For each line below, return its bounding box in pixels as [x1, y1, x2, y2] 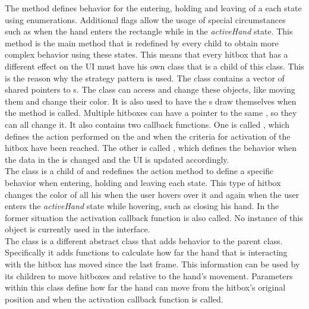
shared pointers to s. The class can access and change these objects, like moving [5, 83, 295, 96]
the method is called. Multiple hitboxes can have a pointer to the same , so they [5, 106, 297, 119]
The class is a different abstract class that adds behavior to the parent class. [5, 234, 283, 247]
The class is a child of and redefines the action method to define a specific [5, 165, 274, 177]
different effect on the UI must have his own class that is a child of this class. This [5, 59, 304, 72]
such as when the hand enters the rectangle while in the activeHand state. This [5, 25, 293, 37]
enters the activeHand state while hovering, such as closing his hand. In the [5, 200, 279, 212]
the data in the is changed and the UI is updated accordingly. [5, 153, 229, 165]
